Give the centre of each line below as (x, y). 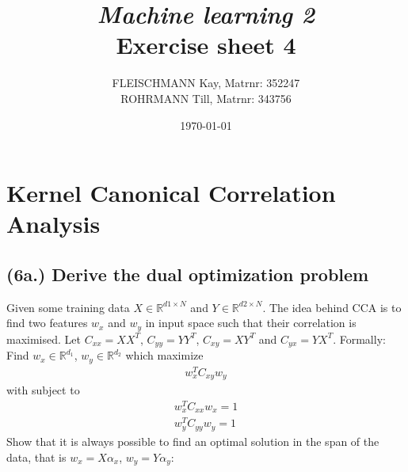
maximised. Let (44, 339)
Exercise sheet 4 (206, 45)
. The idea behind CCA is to (332, 307)
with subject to (43, 390)
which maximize (164, 355)
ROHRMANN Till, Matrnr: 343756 (206, 98)
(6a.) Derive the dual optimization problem (188, 274)
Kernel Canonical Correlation (171, 193)
